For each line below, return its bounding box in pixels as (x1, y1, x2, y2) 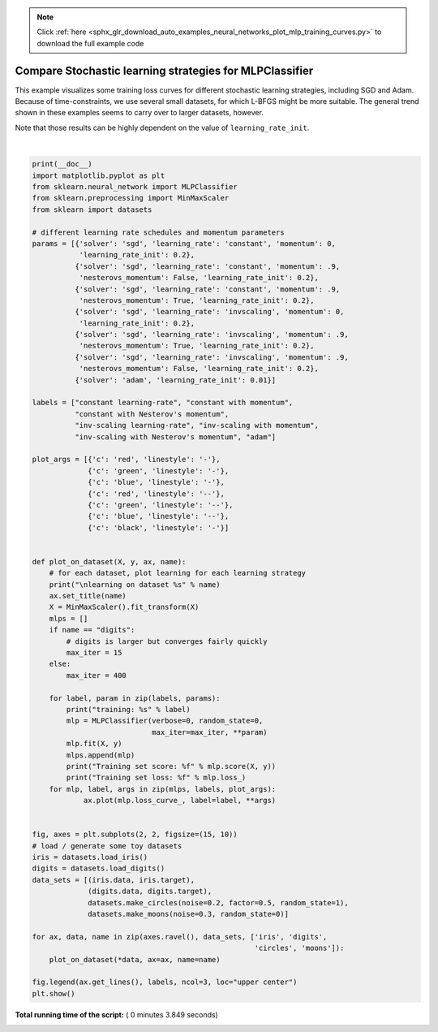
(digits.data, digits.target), (88, 887, 213, 896)
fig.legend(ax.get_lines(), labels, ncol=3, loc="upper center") (32, 978, 298, 987)
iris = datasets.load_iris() (32, 853, 148, 862)
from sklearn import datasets (32, 205, 152, 214)
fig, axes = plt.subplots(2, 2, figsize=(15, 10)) (32, 830, 238, 840)
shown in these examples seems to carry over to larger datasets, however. (15, 108, 264, 118)
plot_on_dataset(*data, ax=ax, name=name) (49, 955, 221, 964)
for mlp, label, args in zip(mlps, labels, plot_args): (49, 784, 277, 793)
